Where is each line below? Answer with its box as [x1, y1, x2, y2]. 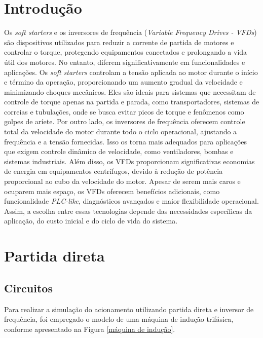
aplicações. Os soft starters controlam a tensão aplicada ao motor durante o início [4, 66, 258, 77]
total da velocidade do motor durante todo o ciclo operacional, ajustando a [4, 126, 237, 137]
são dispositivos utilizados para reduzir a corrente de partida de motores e [4, 36, 234, 47]
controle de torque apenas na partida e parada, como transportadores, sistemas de [4, 96, 259, 107]
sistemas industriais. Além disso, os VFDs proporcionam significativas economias [4, 156, 255, 166]
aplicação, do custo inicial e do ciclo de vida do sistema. [4, 215, 178, 226]
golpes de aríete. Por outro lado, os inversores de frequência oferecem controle [4, 116, 245, 127]
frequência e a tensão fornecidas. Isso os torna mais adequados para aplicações [4, 136, 247, 146]
